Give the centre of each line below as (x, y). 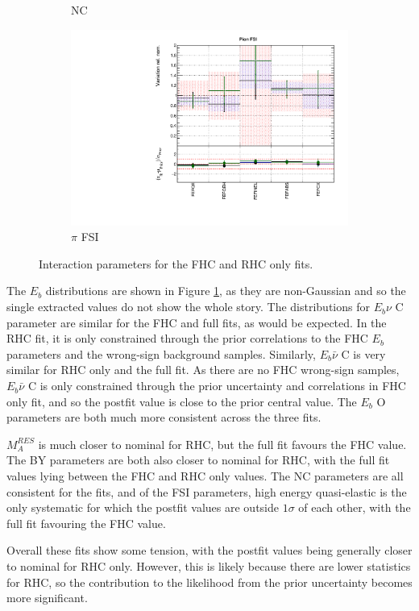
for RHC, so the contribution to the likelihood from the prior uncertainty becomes (209, 582)
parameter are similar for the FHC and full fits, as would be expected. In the (197, 322)
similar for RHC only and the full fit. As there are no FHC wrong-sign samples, (203, 370)
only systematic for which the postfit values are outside (143, 507)
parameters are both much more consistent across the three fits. (164, 417)
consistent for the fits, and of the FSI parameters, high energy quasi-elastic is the (207, 491)
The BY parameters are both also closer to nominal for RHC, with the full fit (198, 460)
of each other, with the (355, 507)
